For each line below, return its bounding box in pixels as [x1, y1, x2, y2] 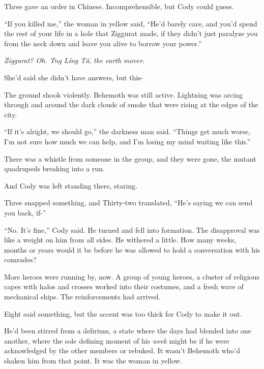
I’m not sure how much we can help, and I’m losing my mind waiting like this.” [4, 136, 251, 146]
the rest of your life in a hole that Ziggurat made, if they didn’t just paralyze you [4, 28, 258, 39]
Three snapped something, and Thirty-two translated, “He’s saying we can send [4, 197, 253, 208]
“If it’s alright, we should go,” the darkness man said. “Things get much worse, [4, 126, 251, 137]
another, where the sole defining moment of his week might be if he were [4, 335, 229, 346]
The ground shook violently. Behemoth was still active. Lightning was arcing [4, 89, 243, 100]
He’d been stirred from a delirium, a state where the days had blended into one [4, 325, 251, 336]
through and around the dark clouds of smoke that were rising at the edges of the [4, 99, 258, 110]
